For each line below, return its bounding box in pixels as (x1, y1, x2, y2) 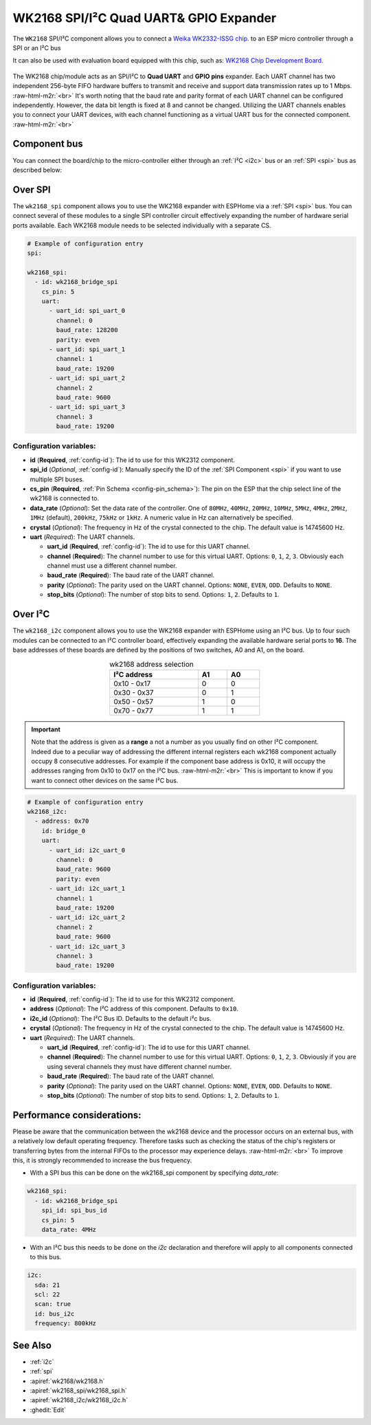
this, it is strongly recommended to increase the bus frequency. (12, 1156, 192, 1164)
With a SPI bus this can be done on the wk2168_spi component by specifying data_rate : (30, 1169, 279, 1177)
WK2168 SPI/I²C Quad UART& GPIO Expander (12, 10, 277, 25)
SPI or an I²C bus (12, 43, 61, 52)
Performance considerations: (12, 1109, 142, 1120)
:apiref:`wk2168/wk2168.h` (30, 1377, 105, 1385)
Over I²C (12, 608, 50, 620)
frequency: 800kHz (34, 1320, 96, 1327)
